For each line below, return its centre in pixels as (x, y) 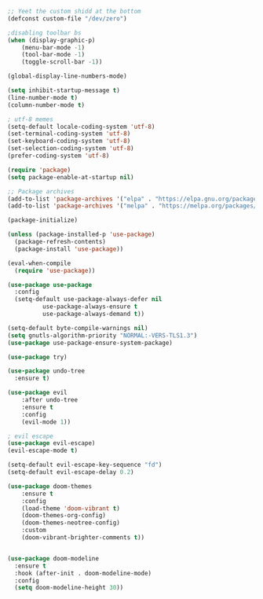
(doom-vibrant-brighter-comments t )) (83, 538)
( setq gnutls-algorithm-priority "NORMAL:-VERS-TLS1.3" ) (102, 335)
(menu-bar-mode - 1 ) (53, 47)
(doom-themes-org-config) (64, 516)
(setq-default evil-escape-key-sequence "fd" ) (85, 465)
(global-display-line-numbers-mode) (67, 76)
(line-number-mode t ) (43, 97)
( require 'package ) (39, 170)
